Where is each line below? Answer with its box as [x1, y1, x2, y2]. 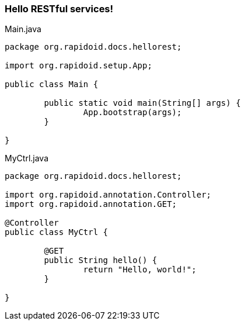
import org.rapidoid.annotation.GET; [5, 199, 177, 209]
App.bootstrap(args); [83, 108, 182, 117]
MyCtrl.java [5, 153, 49, 164]
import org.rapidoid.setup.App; [5, 61, 152, 71]
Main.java [5, 24, 41, 34]
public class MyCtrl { [5, 227, 108, 237]
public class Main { [5, 79, 99, 89]
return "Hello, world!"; [83, 265, 197, 275]
